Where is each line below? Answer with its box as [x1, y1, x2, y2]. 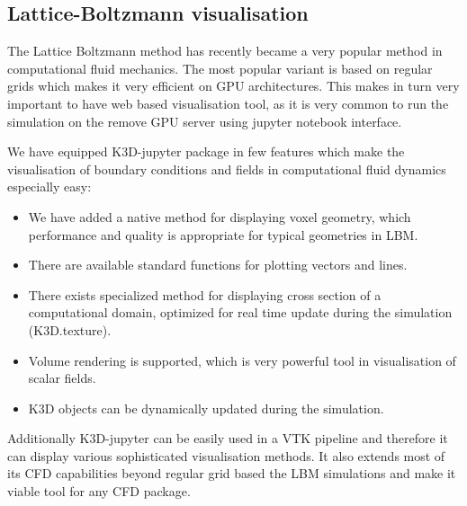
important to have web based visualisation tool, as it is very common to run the [7, 93, 449, 112]
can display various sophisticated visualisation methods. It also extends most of [7, 446, 445, 465]
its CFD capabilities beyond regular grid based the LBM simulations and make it [7, 464, 456, 483]
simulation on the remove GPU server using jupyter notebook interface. [7, 111, 402, 130]
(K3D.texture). [28, 320, 112, 339]
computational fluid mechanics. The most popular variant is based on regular [7, 58, 433, 77]
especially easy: [7, 177, 92, 196]
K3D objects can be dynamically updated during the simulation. [28, 398, 384, 417]
